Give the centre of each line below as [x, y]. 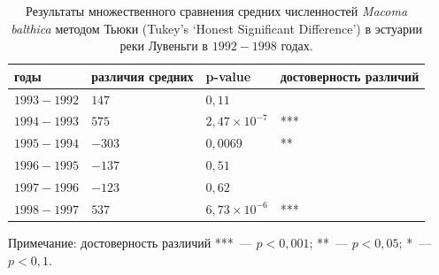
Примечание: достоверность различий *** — [130, 242]
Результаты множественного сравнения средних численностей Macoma [217, 11]
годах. [297, 46]
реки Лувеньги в [164, 46]
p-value [228, 76]
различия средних [142, 76]
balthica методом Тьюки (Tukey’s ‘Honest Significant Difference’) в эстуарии [216, 28]
